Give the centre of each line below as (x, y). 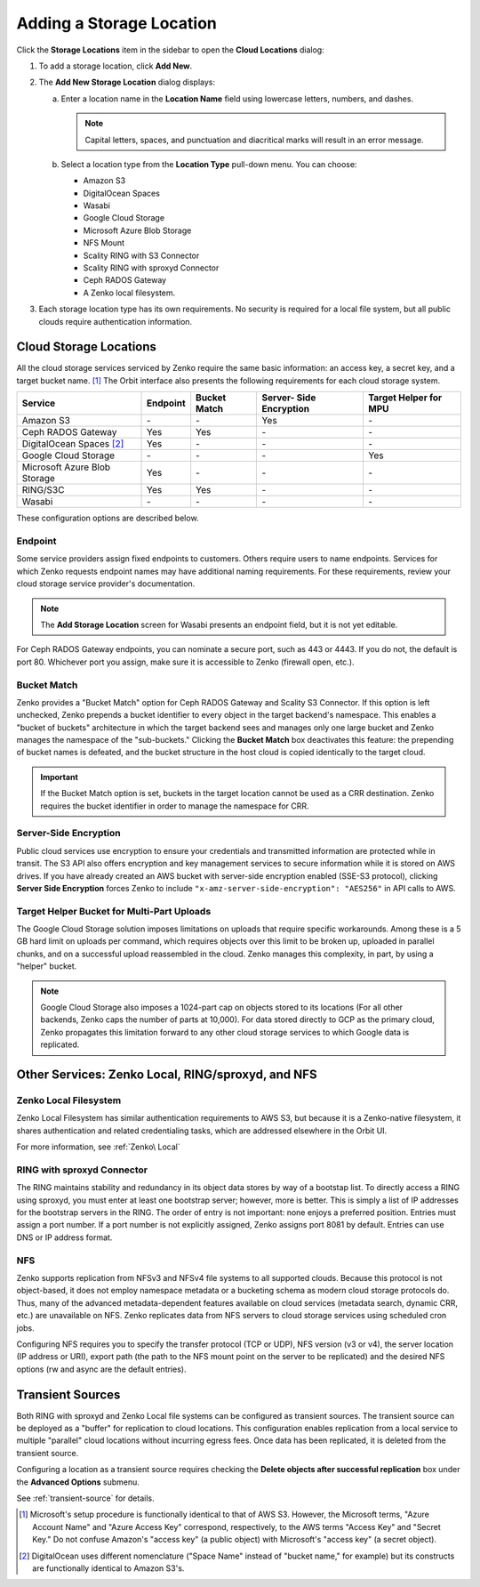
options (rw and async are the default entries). (101, 1369)
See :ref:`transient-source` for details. (85, 1498)
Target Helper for (405, 398)
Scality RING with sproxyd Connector (151, 268)
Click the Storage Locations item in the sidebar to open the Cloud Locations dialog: (170, 50)
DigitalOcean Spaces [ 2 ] (73, 444)
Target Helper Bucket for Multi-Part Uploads (114, 911)
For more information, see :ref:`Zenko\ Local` (99, 1147)
